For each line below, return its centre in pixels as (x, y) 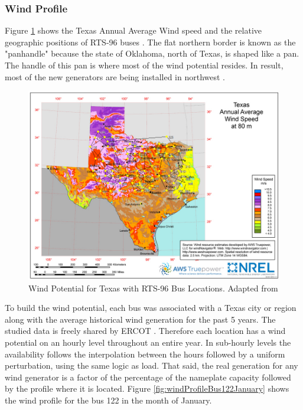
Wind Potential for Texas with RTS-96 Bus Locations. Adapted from (153, 288)
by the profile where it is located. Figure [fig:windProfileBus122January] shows (147, 388)
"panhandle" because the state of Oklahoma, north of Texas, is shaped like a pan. (152, 53)
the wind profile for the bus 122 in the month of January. (108, 400)
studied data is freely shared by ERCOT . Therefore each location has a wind (145, 331)
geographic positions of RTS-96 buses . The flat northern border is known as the (150, 42)
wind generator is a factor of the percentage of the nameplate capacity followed (148, 377)
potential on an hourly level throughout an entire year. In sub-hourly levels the (148, 342)
